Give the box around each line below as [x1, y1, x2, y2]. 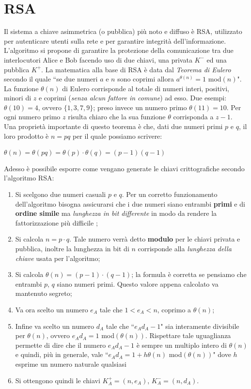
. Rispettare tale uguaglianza [145, 330, 231, 340]
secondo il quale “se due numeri [4, 74, 98, 84]
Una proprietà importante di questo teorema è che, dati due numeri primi [4, 121, 223, 131]
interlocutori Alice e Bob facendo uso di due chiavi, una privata [4, 54, 192, 65]
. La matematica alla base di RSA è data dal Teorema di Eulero [41, 64, 231, 74]
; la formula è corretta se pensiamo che [131, 269, 247, 279]
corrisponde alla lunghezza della [138, 243, 232, 253]
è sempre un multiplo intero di [136, 340, 227, 350]
